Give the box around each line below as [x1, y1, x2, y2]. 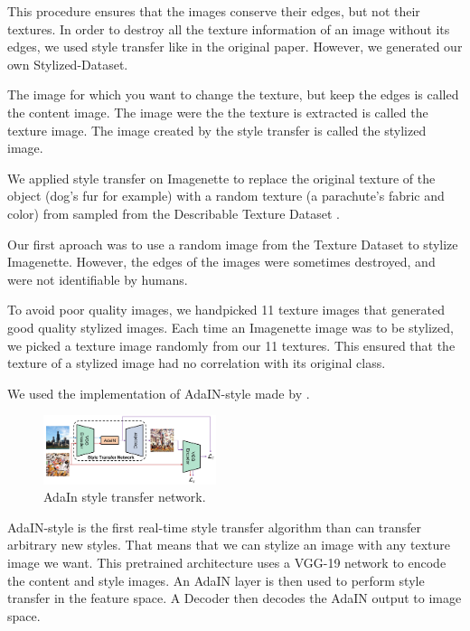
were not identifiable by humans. [7, 269, 188, 288]
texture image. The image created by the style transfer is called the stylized [7, 120, 427, 139]
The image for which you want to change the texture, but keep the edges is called [7, 85, 459, 104]
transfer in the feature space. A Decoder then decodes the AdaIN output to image [7, 589, 462, 607]
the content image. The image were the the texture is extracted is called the [7, 102, 428, 121]
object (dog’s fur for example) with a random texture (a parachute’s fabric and [7, 186, 445, 205]
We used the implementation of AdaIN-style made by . [7, 383, 310, 402]
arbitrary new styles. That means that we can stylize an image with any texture [7, 535, 451, 554]
